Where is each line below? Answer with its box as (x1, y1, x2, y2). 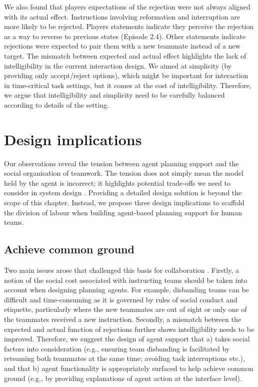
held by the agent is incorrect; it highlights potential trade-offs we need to (4, 177, 230, 188)
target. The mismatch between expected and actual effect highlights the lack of (4, 50, 246, 61)
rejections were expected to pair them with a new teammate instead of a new (4, 41, 240, 51)
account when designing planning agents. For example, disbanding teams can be (4, 284, 249, 295)
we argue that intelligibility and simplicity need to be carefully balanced (4, 90, 225, 100)
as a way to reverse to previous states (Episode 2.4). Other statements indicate (4, 31, 246, 41)
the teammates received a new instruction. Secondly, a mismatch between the (4, 313, 241, 324)
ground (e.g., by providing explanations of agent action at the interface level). (4, 372, 242, 383)
